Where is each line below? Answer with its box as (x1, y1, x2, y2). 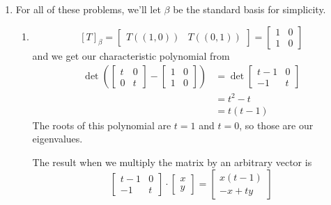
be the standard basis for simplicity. (173, 2, 326, 16)
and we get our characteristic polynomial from (32, 48, 230, 63)
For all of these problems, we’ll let (15, 2, 161, 16)
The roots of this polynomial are (32, 117, 171, 132)
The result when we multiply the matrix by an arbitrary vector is (32, 154, 312, 169)
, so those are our (239, 117, 314, 132)
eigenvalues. (32, 131, 83, 146)
